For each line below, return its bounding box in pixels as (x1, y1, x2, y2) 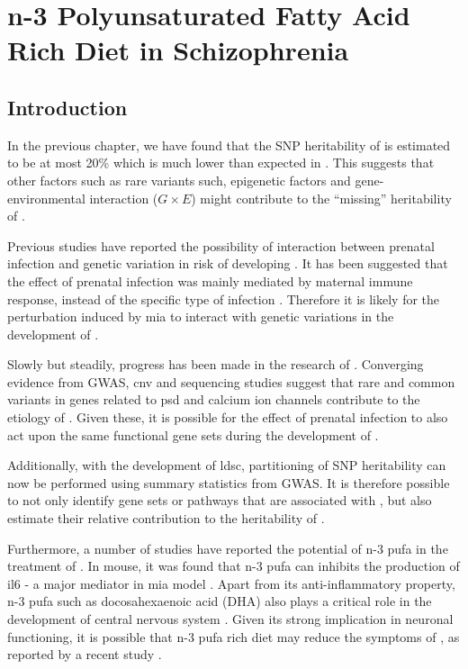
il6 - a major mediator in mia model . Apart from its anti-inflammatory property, (7, 574, 455, 592)
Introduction (7, 93, 128, 121)
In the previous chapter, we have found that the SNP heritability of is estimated (7, 135, 451, 154)
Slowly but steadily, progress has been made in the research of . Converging (7, 355, 424, 374)
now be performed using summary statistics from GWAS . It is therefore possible (7, 473, 450, 492)
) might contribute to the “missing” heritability (191, 188, 452, 207)
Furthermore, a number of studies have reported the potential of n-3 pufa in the (7, 538, 448, 557)
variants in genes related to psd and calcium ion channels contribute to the (7, 390, 420, 409)
